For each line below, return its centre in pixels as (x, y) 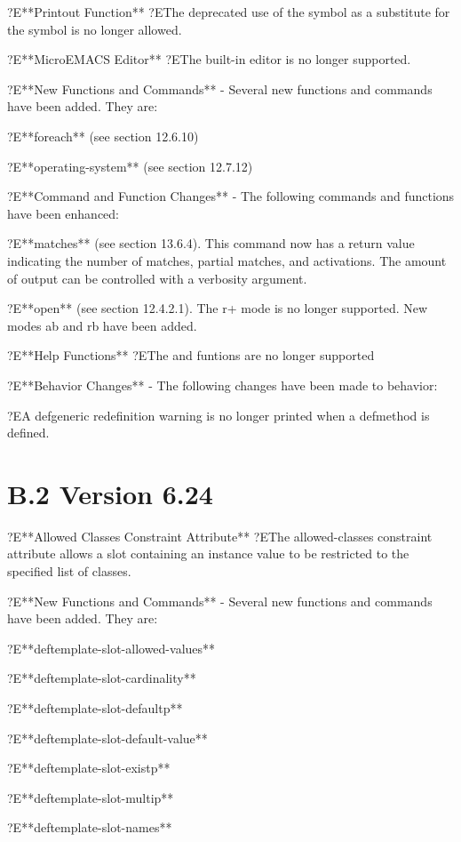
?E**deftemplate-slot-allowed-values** (111, 648)
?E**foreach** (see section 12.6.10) (103, 136)
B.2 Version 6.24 (110, 493)
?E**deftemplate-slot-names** (90, 827)
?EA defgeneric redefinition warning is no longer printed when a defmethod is (219, 415)
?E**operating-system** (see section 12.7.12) (130, 166)
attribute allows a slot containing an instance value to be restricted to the (208, 553)
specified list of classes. (69, 571)
